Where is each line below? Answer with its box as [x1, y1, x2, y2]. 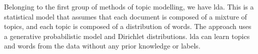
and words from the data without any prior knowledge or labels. [4, 40, 200, 51]
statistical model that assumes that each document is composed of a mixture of [4, 11, 247, 21]
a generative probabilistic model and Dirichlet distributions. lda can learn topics [4, 30, 250, 41]
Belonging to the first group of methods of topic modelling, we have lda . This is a [4, 1, 254, 11]
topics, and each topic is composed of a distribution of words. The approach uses [4, 21, 251, 31]
